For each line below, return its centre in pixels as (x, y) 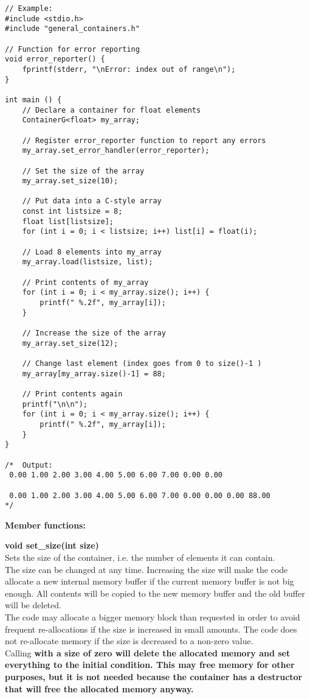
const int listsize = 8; (72, 212)
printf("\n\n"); (55, 404)
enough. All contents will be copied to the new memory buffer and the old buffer (155, 593)
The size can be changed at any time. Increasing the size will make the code (146, 569)
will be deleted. (33, 605)
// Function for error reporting (72, 49)
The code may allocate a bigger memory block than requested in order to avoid (153, 616)
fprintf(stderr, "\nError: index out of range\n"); (129, 69)
